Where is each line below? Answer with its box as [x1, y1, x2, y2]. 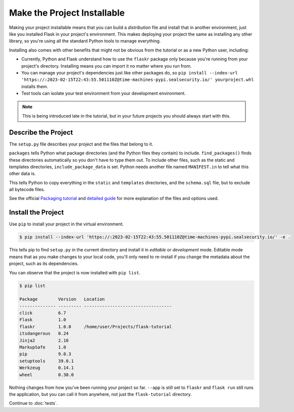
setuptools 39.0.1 [19, 358, 74, 364]
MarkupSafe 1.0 [19, 344, 66, 350]
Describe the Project [9, 128, 73, 137]
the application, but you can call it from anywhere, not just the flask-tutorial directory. [9, 391, 192, 397]
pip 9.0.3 [19, 351, 72, 357]
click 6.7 [19, 310, 66, 316]
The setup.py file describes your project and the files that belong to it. [9, 141, 153, 147]
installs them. [21, 83, 49, 89]
